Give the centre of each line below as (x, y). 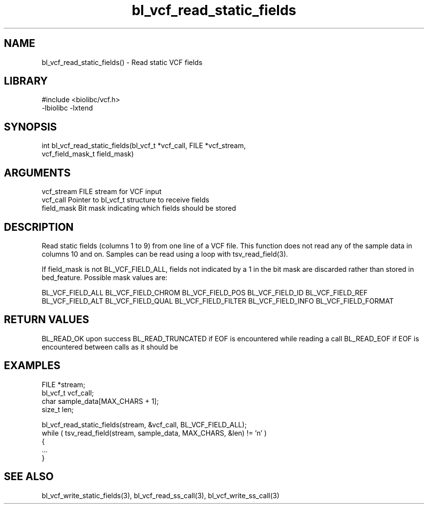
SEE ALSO (29, 477)
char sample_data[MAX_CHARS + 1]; (100, 401)
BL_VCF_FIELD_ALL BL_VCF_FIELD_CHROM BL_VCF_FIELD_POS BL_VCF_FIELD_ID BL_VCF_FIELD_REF (205, 292)
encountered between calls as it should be (110, 347)
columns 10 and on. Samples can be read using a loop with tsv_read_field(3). (165, 254)
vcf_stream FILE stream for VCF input (102, 192)
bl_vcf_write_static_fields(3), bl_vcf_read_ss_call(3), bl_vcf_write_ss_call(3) (160, 495)
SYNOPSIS (31, 127)
